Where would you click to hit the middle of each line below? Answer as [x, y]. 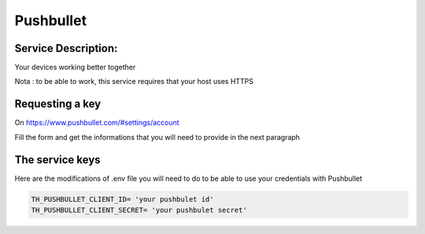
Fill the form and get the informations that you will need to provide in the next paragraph [157, 137]
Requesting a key [58, 104]
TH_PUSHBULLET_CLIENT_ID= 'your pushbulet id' [122, 199]
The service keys [58, 160]
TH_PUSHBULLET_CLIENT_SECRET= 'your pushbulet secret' [139, 210]
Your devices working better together [75, 68]
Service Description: [66, 48]
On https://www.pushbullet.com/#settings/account [97, 122]
